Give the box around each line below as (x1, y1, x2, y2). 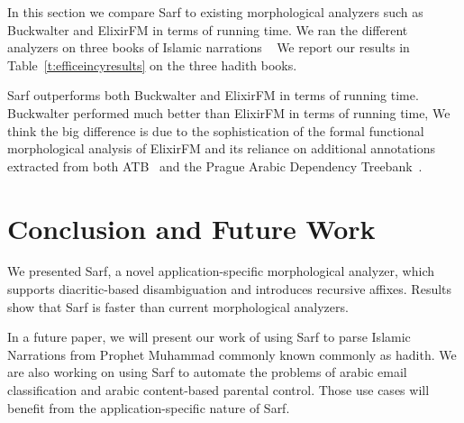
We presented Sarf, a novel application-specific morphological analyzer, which (7, 262, 434, 280)
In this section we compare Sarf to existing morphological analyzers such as (7, 3, 423, 21)
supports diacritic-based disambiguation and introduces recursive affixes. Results (7, 280, 452, 299)
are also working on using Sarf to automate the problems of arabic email (7, 363, 407, 382)
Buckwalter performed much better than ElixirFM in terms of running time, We (7, 103, 450, 122)
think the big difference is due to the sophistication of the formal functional (7, 121, 424, 140)
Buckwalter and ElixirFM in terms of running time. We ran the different (7, 20, 408, 39)
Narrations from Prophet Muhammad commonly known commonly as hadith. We (7, 345, 457, 363)
